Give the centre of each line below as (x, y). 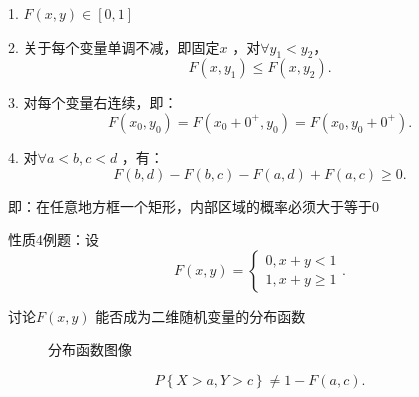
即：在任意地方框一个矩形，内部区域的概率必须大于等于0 (193, 205)
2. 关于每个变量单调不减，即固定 (114, 46)
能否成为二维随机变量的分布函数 (200, 315)
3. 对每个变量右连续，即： (93, 102)
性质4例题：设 (53, 239)
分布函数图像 (90, 349)
